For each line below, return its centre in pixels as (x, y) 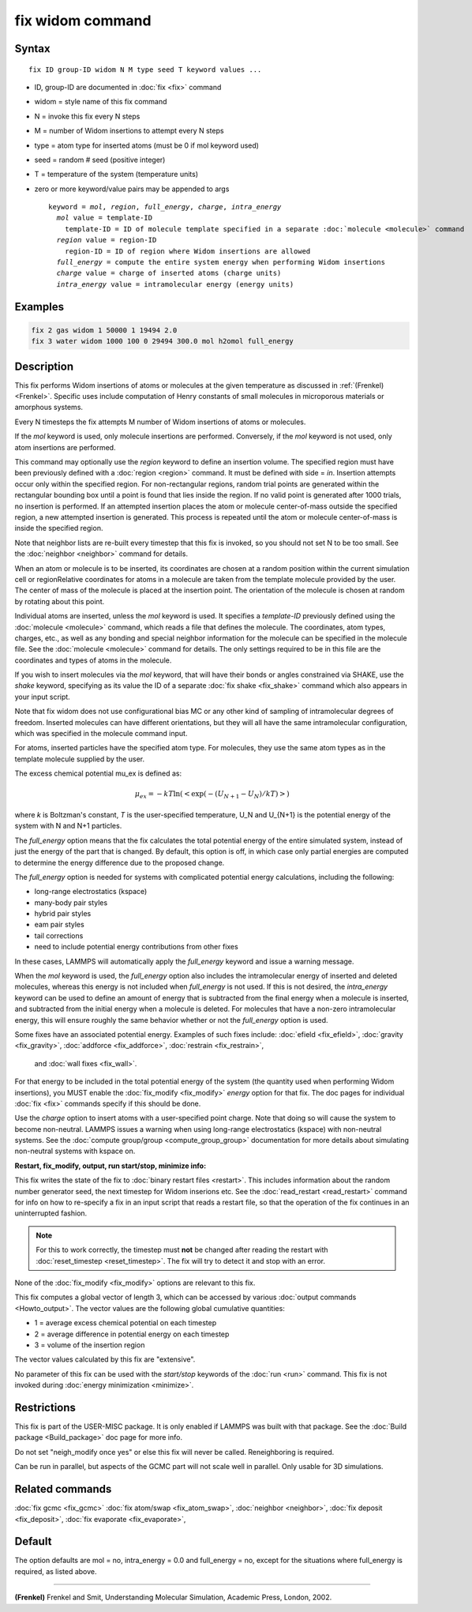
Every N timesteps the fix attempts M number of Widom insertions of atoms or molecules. (160, 422)
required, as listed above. (56, 1571)
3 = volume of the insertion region (90, 1345)
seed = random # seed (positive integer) (100, 160)
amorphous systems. (49, 408)
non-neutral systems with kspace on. (75, 1151)
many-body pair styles (71, 902)
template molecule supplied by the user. (80, 759)
